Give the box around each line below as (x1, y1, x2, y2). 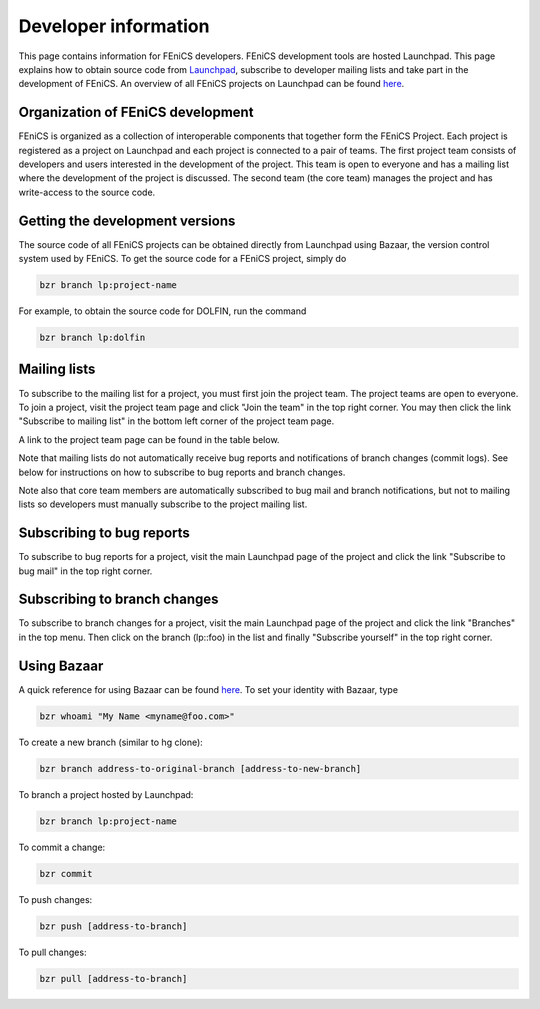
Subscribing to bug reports (18, 525, 190, 542)
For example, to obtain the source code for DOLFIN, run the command (18, 305, 307, 317)
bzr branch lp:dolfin (39, 332, 146, 344)
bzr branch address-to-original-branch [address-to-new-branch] (39, 763, 362, 774)
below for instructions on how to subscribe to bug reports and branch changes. (18, 466, 346, 478)
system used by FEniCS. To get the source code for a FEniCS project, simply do (18, 253, 347, 265)
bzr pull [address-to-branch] (39, 973, 188, 984)
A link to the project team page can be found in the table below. (18, 433, 280, 445)
